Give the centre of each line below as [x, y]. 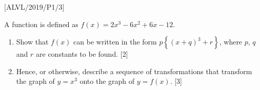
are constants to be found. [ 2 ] [82, 54]
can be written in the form [115, 42]
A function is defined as [41, 24]
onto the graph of [107, 81]
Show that [32, 42]
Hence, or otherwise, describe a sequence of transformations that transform [134, 71]
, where [231, 42]
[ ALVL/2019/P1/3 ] [34, 7]
